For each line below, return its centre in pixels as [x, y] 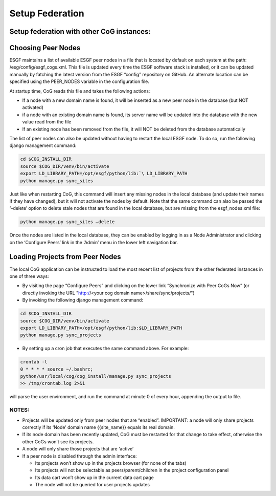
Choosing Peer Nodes [45, 48]
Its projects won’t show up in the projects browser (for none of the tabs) [111, 463]
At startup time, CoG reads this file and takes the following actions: [80, 91]
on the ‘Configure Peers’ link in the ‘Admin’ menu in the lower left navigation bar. [94, 242]
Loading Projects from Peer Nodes [65, 257]
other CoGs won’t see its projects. [58, 441]
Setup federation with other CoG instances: [80, 31]
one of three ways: [29, 276]
